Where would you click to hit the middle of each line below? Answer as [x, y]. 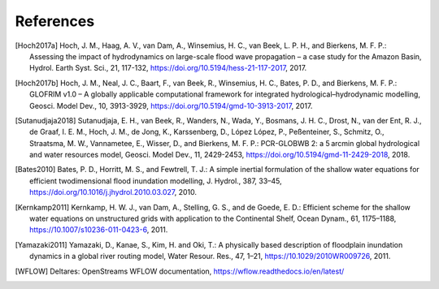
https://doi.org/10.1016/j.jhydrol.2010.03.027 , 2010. [113, 192]
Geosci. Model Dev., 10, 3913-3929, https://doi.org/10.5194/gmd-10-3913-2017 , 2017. [171, 106]
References [55, 21]
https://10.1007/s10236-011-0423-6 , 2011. [99, 230]
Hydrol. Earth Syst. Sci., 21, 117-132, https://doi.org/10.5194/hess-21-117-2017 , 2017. [168, 68]
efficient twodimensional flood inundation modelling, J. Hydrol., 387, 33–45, [156, 181]
